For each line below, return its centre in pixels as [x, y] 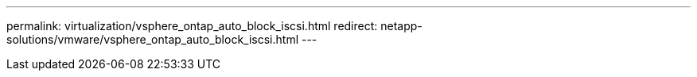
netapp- [401, 26]
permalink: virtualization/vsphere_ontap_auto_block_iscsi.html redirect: [192, 26]
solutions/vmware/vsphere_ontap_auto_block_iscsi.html [153, 39]
